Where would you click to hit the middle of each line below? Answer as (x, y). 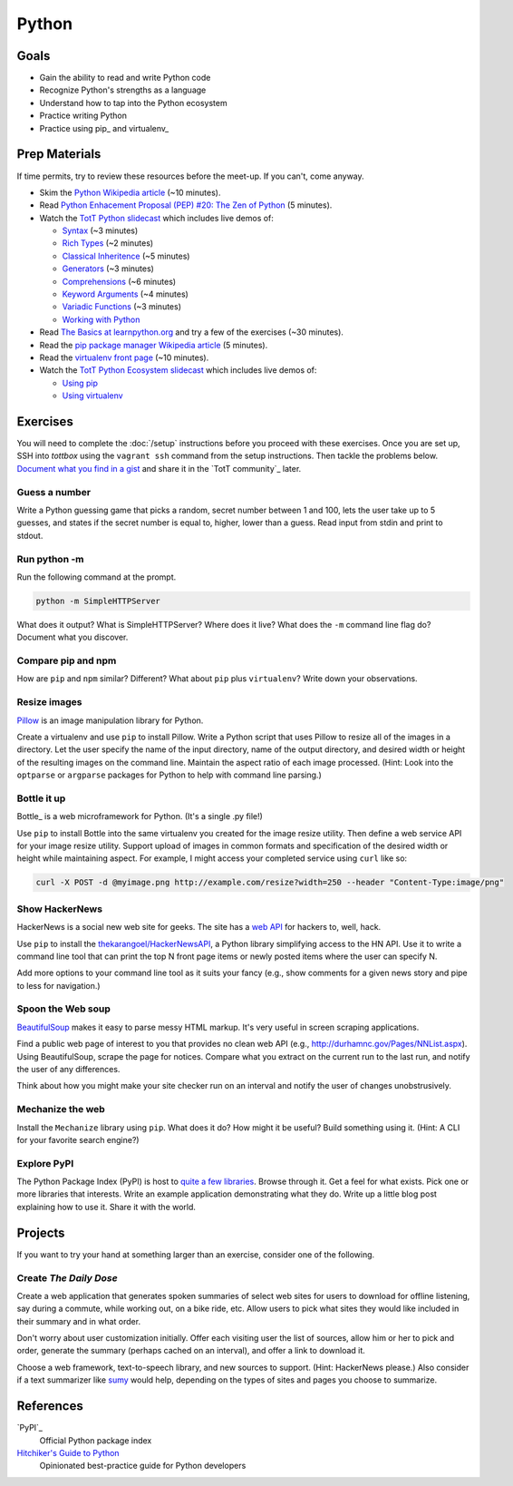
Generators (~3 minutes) (108, 269)
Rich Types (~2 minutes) (108, 243)
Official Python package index (96, 1440)
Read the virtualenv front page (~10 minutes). (124, 357)
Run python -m (51, 559)
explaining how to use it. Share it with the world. (106, 1207)
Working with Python (101, 319)
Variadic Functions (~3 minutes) (121, 307)
